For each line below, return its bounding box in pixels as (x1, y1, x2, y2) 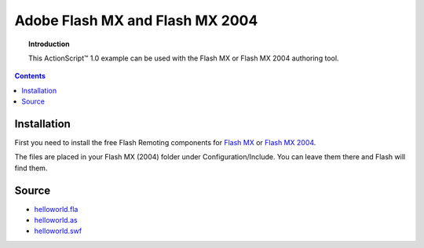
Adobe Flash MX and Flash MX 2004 (14, 12, 258, 29)
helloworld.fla (34, 204, 79, 213)
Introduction (28, 39, 70, 49)
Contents (14, 71, 46, 81)
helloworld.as (34, 216, 78, 225)
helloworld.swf (34, 226, 82, 235)
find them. (14, 163, 48, 173)
